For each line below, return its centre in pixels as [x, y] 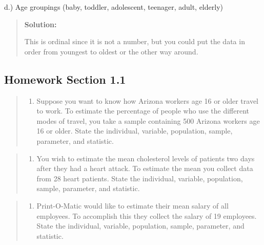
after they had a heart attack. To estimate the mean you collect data [145, 168]
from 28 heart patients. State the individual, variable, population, [140, 178]
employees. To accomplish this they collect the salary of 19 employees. [147, 215]
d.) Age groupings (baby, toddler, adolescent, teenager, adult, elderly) [114, 7]
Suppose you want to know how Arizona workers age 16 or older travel [148, 100]
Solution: [40, 24]
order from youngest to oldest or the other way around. [111, 51]
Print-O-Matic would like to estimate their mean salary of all [133, 205]
